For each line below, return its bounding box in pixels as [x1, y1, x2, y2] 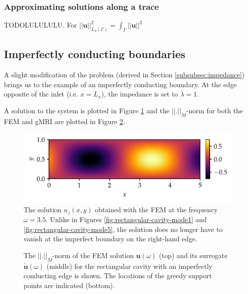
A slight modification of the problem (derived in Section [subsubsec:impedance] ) [4, 69, 245, 80]
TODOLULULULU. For [4, 20, 77, 30]
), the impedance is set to [101, 89, 178, 99]
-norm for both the [186, 105, 243, 116]
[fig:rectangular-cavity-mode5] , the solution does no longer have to [24, 224, 223, 234]
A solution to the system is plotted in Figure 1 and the [4, 105, 169, 116]
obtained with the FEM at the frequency [95, 204, 218, 215]
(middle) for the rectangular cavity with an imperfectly [46, 261, 213, 271]
